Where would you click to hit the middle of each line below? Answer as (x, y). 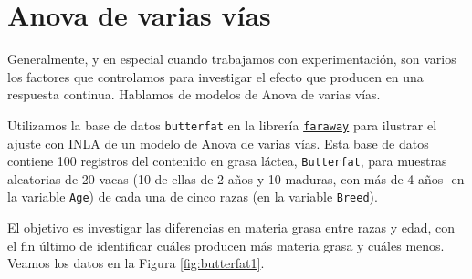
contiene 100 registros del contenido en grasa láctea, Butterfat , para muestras (227, 161)
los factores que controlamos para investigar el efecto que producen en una (215, 76)
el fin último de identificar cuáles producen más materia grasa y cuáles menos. (226, 245)
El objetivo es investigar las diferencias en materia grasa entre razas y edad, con (231, 227)
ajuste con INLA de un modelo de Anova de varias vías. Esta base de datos (218, 143)
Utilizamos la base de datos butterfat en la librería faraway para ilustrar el (222, 124)
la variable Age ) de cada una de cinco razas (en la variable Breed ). (193, 196)
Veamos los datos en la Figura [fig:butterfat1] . (136, 263)
